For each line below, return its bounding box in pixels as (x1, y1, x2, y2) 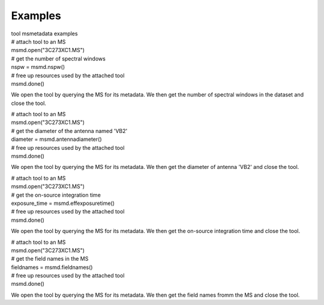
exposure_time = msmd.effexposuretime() (11, 200, 115, 207)
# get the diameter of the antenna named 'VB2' (11, 127, 128, 134)
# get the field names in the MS (11, 255, 89, 262)
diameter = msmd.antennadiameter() (11, 135, 102, 143)
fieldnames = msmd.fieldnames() (11, 264, 93, 271)
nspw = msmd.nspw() (11, 64, 65, 71)
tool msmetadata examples (11, 30, 78, 37)
